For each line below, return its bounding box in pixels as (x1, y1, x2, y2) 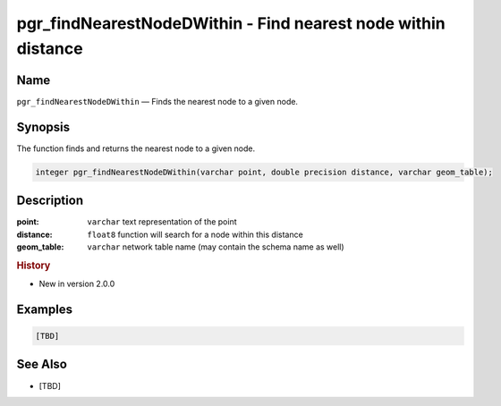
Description (16, 193, 84, 208)
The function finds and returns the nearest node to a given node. (16, 143, 256, 154)
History (16, 259, 51, 272)
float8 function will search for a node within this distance (87, 229, 303, 240)
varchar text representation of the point (87, 216, 237, 227)
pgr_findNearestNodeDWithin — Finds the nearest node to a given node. (16, 96, 299, 106)
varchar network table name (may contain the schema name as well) (87, 241, 344, 252)
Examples (16, 301, 73, 317)
